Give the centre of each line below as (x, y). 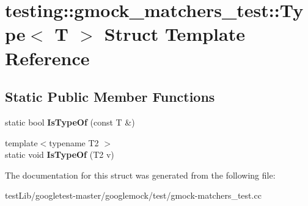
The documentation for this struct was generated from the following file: (140, 175)
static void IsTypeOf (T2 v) (60, 154)
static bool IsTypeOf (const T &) (70, 122)
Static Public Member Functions (110, 97)
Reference (47, 58)
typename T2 (74, 142)
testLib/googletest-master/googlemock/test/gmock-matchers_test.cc (133, 195)
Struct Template (174, 34)
